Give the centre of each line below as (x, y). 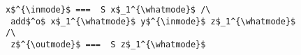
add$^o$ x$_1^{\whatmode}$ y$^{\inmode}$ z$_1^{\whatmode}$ (153, 21)
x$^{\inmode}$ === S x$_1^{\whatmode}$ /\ (108, 10)
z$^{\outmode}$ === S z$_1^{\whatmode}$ (108, 44)
